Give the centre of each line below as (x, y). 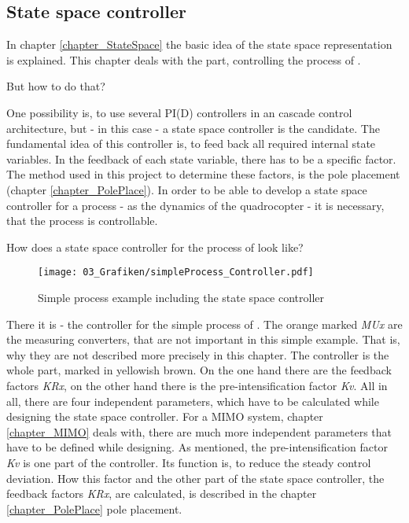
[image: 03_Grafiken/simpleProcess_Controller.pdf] (176, 273)
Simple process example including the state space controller (181, 297)
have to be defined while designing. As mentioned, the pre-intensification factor (197, 447)
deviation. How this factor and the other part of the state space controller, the (195, 478)
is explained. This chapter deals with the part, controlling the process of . (184, 59)
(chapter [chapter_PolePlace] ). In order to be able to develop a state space (187, 189)
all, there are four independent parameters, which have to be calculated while (193, 401)
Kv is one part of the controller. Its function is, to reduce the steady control (189, 462)
